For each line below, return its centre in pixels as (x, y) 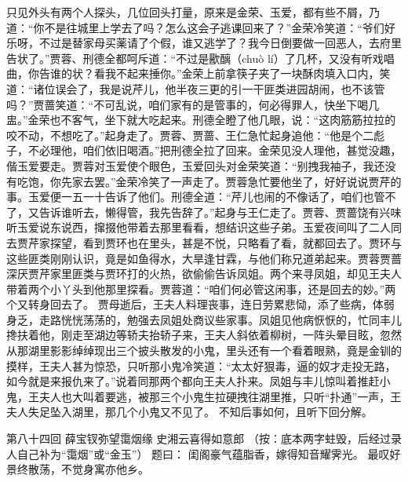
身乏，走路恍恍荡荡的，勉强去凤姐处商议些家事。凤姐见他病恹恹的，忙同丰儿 (204, 319)
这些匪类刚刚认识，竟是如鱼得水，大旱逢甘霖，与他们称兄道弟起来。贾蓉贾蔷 (204, 258)
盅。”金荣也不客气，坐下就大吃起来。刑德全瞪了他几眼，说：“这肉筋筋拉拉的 (201, 120)
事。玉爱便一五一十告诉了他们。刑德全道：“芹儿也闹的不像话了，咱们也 (190, 197)
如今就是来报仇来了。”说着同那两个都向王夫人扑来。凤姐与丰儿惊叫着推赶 (193, 381)
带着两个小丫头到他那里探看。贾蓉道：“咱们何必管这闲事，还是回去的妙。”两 (201, 288)
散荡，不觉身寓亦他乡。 (88, 469)
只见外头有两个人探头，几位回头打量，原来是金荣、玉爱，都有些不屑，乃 (193, 12)
